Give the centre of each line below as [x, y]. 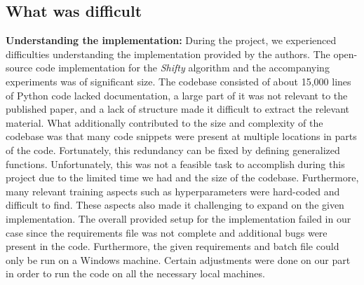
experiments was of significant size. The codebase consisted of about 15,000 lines [178, 81]
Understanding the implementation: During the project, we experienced [171, 40]
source [19, 68]
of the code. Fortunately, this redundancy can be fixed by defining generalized [173, 150]
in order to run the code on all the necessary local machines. [135, 273]
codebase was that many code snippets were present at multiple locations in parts [181, 136]
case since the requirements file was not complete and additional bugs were [167, 232]
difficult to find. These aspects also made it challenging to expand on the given [175, 205]
